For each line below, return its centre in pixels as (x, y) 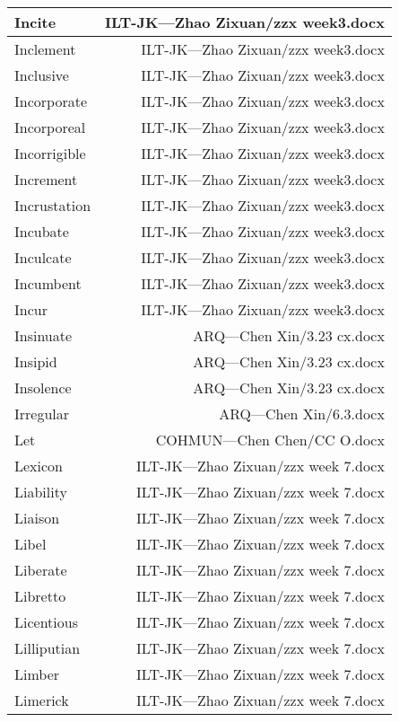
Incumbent (48, 283)
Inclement (45, 49)
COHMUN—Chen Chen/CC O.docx (270, 440)
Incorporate (51, 101)
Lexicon (39, 466)
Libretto (40, 596)
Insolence (43, 387)
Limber (37, 674)
